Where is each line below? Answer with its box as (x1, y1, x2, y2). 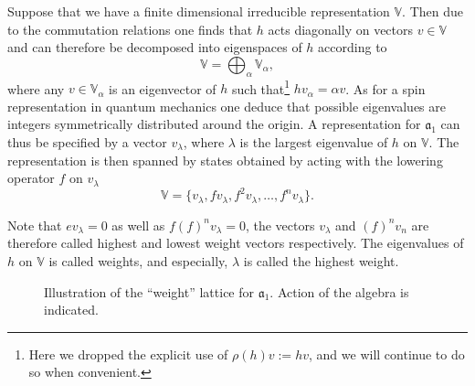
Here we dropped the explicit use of (28, 344, 228, 363)
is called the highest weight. (243, 251, 399, 270)
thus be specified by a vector (7, 133, 167, 152)
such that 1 (232, 76, 290, 98)
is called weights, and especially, (48, 251, 228, 270)
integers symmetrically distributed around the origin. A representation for (7, 114, 421, 134)
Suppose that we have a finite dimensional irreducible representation (7, 2, 390, 20)
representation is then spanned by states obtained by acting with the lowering (7, 150, 443, 169)
